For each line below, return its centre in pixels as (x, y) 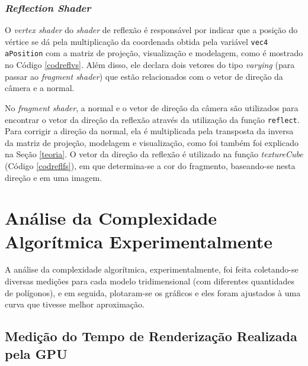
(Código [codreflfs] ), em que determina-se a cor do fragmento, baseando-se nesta (150, 165)
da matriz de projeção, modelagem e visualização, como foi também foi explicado (152, 142)
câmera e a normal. (40, 88)
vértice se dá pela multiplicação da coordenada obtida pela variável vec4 (137, 41)
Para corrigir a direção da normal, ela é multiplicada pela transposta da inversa (149, 131)
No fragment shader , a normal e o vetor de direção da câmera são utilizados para (152, 107)
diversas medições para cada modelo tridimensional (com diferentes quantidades (150, 281)
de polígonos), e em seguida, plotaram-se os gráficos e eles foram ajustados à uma (153, 292)
